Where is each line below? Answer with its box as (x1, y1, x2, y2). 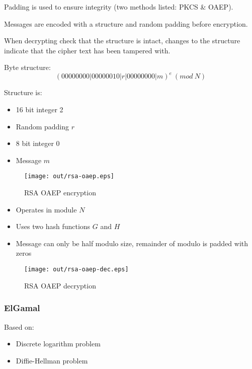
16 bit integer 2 (16, 104, 63, 115)
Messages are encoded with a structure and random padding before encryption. (4, 18, 248, 29)
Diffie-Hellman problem (16, 355, 88, 365)
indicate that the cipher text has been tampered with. (4, 45, 171, 55)
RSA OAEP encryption (24, 187, 96, 198)
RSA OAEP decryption (24, 280, 96, 290)
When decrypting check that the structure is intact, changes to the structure (4, 35, 240, 46)
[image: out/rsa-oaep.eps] (24, 173, 114, 180)
